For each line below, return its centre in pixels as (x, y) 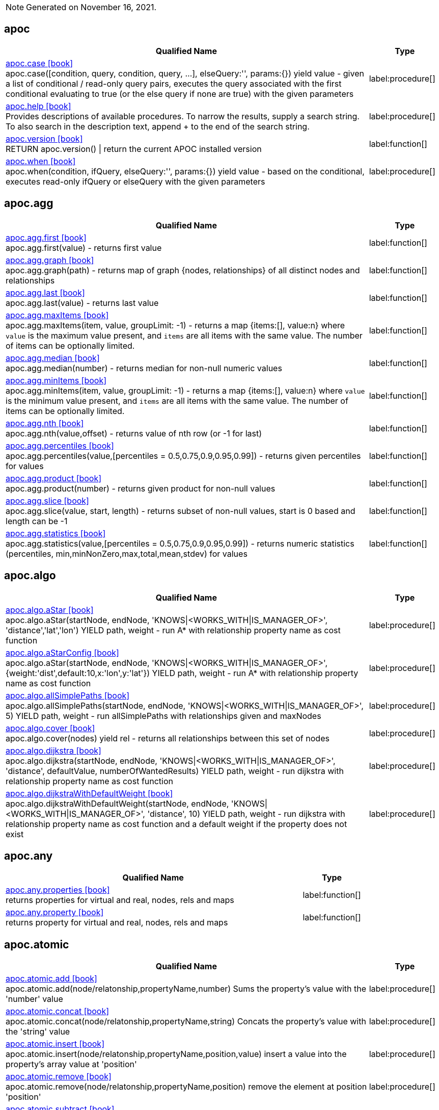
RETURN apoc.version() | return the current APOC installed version (134, 149)
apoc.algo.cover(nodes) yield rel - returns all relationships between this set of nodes (168, 738)
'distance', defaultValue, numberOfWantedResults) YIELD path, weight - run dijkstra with (175, 771)
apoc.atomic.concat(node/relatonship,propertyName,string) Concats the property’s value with (186, 1022)
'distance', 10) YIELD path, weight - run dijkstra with (246, 814)
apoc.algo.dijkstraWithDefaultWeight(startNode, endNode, (117, 803)
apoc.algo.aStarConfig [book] (62, 652)
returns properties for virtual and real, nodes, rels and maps (120, 900)
